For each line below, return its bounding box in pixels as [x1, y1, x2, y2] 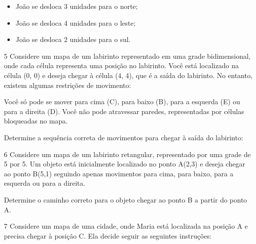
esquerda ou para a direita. [4, 178, 85, 188]
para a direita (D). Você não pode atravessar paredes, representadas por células [4, 106, 244, 116]
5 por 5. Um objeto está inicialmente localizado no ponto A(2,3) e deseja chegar [4, 159, 246, 169]
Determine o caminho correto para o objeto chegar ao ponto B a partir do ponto [4, 194, 247, 204]
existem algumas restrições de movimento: [4, 80, 131, 90]
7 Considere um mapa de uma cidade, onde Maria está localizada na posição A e [4, 221, 248, 231]
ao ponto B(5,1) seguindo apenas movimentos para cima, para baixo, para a [4, 168, 233, 178]
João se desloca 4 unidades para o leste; [15, 17, 136, 28]
